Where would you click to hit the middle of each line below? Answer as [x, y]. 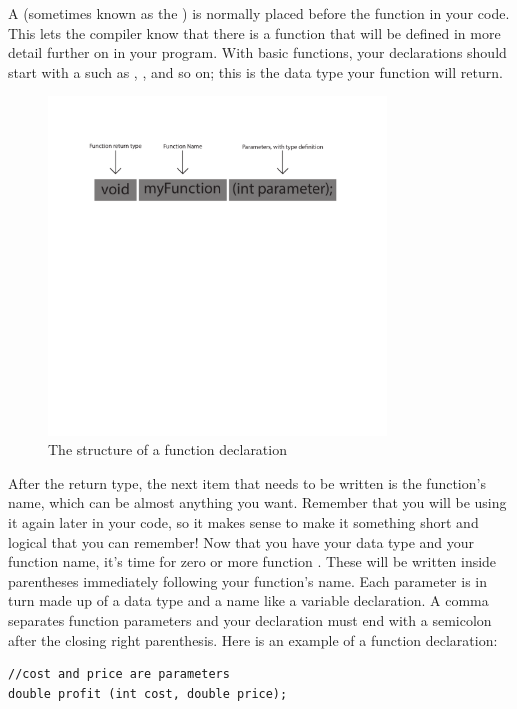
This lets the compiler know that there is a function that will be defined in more [254, 32]
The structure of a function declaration [167, 449]
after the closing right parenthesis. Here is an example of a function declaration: [253, 639]
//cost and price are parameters [119, 674]
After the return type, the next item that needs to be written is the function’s [247, 482]
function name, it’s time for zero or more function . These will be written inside [252, 561]
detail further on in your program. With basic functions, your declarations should [257, 52]
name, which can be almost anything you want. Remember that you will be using [257, 502]
